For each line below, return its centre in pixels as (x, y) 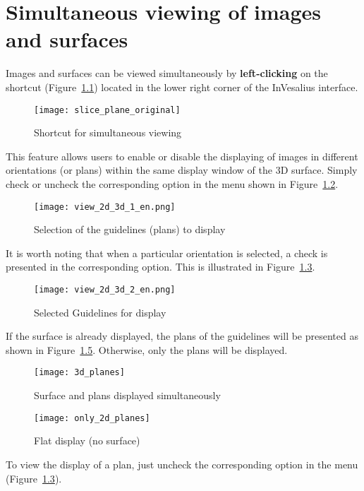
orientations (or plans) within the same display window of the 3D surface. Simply (182, 170)
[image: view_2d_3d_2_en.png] (105, 289)
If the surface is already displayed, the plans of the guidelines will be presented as (182, 336)
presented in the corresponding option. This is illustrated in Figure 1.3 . (160, 267)
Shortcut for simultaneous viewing (108, 132)
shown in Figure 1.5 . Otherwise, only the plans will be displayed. (147, 349)
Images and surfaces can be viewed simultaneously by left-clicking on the (167, 73)
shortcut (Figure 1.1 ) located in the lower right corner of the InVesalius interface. (182, 87)
